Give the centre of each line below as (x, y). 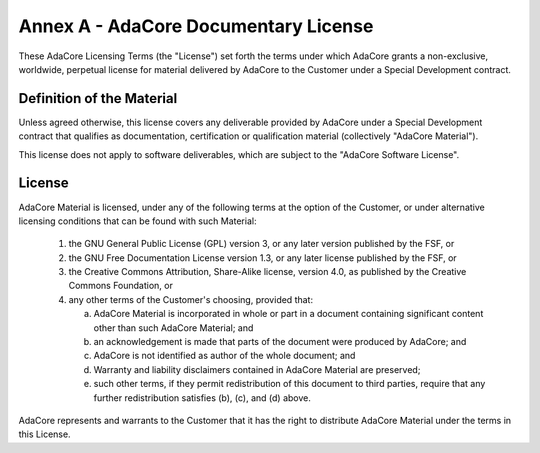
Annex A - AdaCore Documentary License (196, 26)
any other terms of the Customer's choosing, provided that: (191, 299)
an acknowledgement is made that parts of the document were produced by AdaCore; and (280, 342)
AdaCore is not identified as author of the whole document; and (224, 356)
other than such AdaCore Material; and (173, 327)
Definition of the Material (98, 98)
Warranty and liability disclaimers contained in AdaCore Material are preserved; (257, 369)
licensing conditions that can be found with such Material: (137, 221)
